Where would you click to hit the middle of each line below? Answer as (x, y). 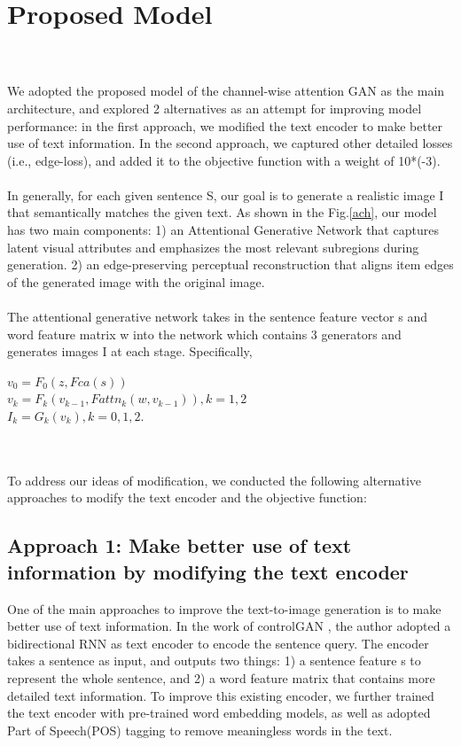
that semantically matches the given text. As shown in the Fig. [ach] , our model (222, 212)
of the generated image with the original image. (136, 281)
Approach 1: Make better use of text (180, 545)
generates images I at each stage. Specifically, (130, 351)
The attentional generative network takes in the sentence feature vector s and (217, 317)
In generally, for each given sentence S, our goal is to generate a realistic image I (226, 194)
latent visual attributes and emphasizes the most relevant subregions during (213, 247)
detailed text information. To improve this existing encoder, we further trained (221, 695)
